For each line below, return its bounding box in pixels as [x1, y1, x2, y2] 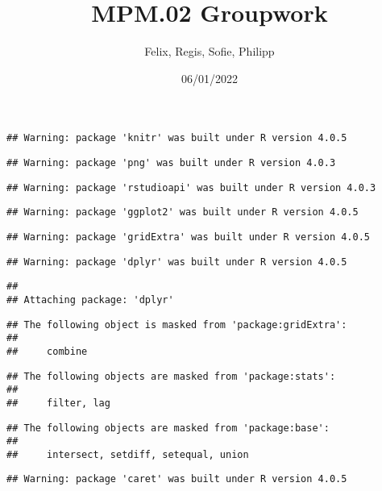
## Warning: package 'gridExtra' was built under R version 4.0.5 [6, 231, 371, 243]
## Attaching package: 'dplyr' [6, 293, 174, 306]
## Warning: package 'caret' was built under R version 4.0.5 [6, 473, 347, 485]
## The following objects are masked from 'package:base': [6, 422, 330, 434]
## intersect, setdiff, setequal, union [6, 448, 249, 460]
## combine [6, 345, 88, 357]
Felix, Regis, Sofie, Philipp [144, 43, 275, 60]
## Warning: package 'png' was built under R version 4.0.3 [6, 156, 336, 169]
